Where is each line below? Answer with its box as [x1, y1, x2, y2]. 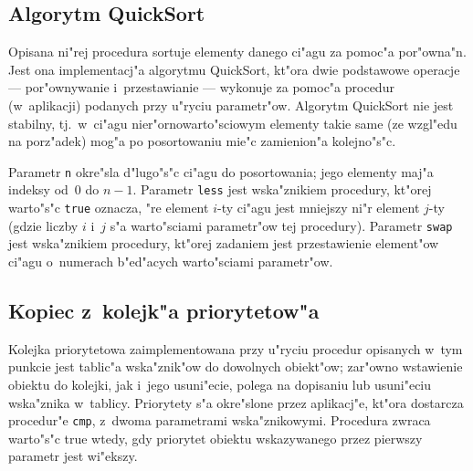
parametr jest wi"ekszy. [8, 446, 138, 466]
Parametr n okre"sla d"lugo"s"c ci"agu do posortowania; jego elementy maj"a [8, 162, 434, 181]
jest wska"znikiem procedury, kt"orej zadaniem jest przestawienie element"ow [8, 234, 439, 253]
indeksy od [8, 180, 68, 199]
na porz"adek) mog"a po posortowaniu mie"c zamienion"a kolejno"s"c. [8, 131, 396, 151]
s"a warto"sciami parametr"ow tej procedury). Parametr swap [110, 215, 453, 235]
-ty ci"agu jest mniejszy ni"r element [216, 198, 420, 217]
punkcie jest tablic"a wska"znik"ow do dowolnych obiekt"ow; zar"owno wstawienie [8, 357, 463, 376]
